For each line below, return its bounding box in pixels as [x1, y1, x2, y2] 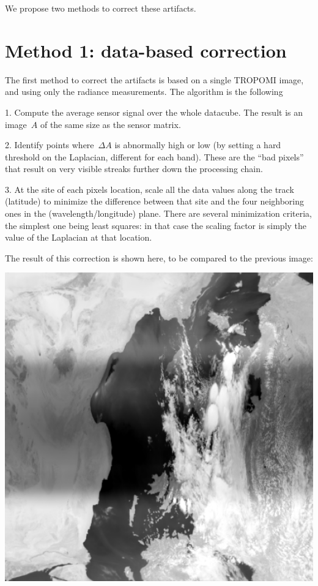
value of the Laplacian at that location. [5, 231, 152, 244]
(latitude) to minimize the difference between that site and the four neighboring [5, 195, 305, 208]
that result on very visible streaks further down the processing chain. [5, 162, 263, 175]
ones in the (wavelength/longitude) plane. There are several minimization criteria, [5, 207, 312, 220]
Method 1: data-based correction [5, 37, 287, 62]
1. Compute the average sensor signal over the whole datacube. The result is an [5, 105, 303, 118]
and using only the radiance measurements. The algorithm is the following [5, 85, 283, 98]
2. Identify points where [5, 138, 94, 151]
